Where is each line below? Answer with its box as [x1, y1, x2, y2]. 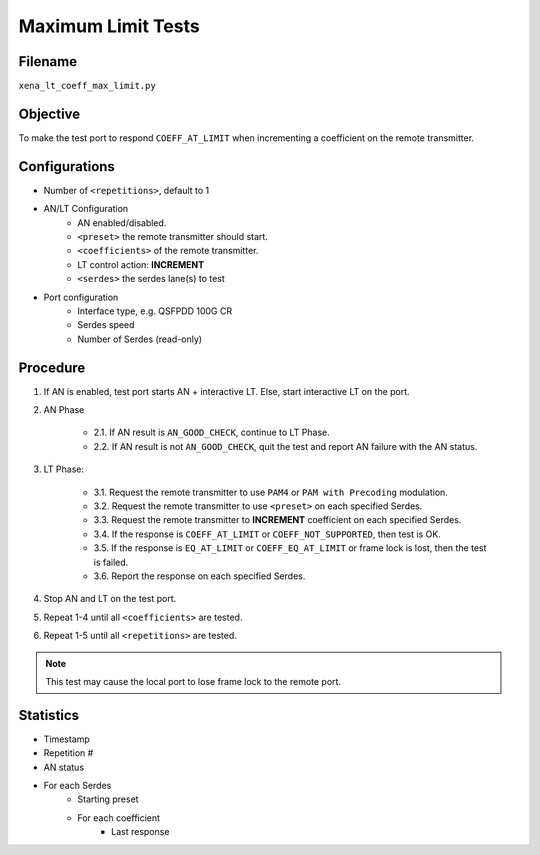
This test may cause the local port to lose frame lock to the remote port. [45, 675, 342, 687]
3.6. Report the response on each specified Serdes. [93, 570, 306, 582]
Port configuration [43, 291, 119, 303]
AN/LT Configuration [43, 203, 129, 215]
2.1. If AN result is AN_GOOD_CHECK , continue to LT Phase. [93, 426, 330, 439]
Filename [18, 53, 78, 70]
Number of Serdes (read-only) [77, 333, 203, 345]
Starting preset [77, 793, 139, 805]
